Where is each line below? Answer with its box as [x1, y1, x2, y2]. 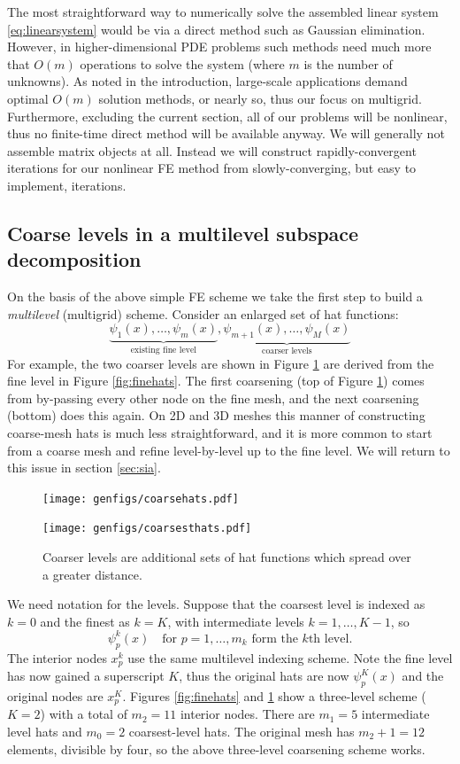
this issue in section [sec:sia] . [7, 458, 161, 477]
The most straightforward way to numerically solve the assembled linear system [7, 3, 439, 20]
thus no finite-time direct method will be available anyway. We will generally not [7, 124, 445, 143]
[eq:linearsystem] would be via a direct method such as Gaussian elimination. [7, 19, 425, 38]
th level [308, 632, 349, 645]
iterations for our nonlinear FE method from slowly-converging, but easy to [7, 159, 417, 177]
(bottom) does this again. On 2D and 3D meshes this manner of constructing [7, 406, 425, 425]
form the [251, 632, 298, 645]
